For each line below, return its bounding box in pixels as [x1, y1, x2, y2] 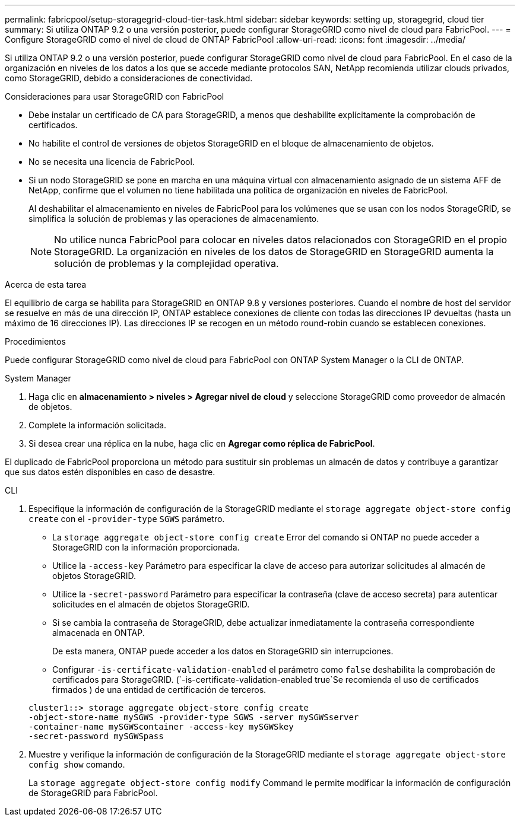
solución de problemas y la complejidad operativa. [54, 257, 279, 269]
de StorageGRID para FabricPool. [28, 788, 158, 798]
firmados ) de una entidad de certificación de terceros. [52, 685, 267, 695]
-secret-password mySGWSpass [28, 731, 164, 741]
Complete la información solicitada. [28, 420, 167, 430]
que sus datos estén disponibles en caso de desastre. [5, 467, 215, 477]
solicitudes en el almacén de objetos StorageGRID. [52, 599, 250, 609]
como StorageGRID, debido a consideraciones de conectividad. [5, 73, 253, 83]
